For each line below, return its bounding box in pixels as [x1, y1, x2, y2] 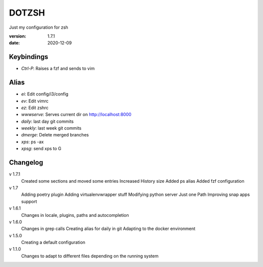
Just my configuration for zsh [9, 24, 68, 30]
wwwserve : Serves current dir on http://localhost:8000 [21, 112, 131, 117]
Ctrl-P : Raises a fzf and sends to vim [21, 66, 95, 72]
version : [9, 33, 26, 39]
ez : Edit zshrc [21, 105, 49, 111]
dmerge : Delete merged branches [21, 132, 89, 138]
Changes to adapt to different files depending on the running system [21, 253, 159, 259]
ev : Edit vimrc [21, 98, 49, 104]
